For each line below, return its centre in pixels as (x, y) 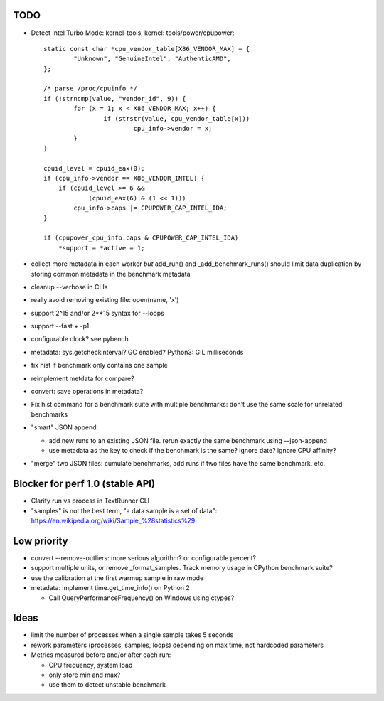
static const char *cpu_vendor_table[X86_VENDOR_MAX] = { (147, 49)
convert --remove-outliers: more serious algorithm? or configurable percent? (143, 557)
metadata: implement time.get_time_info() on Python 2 (110, 588)
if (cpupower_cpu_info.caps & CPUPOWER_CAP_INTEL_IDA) (141, 238)
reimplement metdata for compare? (82, 378)
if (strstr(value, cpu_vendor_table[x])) (177, 118)
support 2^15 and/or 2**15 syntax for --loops (98, 313)
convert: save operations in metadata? (87, 392)
